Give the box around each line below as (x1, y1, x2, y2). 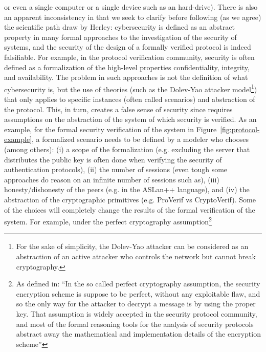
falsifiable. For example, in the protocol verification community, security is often (4, 51, 255, 62)
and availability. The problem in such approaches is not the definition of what (4, 72, 248, 82)
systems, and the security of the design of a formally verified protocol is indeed (4, 42, 251, 52)
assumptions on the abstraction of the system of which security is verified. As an (4, 114, 257, 125)
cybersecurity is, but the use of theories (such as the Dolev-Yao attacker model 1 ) (4, 82, 257, 94)
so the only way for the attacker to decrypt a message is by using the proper (16, 298, 256, 309)
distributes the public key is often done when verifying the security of (4, 154, 222, 164)
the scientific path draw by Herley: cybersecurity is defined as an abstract (4, 22, 235, 32)
